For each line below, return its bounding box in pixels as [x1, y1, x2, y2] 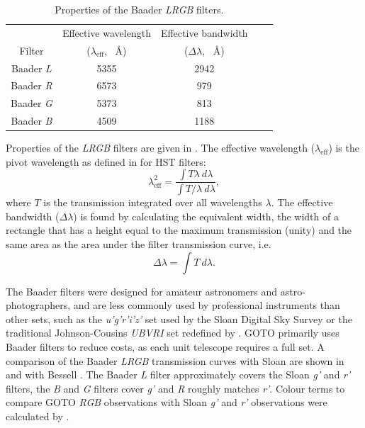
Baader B [11, 113, 52, 128]
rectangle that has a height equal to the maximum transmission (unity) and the [6, 223, 352, 237]
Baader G [11, 96, 52, 111]
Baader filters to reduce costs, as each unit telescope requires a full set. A [6, 339, 325, 354]
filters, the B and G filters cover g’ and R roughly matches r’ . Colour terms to [6, 381, 345, 395]
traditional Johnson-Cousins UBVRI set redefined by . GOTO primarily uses [6, 325, 339, 340]
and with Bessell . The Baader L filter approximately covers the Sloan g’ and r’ [6, 367, 351, 382]
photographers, [6, 298, 71, 312]
